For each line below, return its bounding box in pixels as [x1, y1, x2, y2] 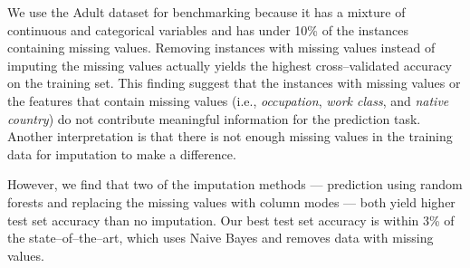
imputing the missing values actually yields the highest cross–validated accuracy [7, 55, 452, 74]
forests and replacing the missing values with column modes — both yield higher [7, 192, 456, 211]
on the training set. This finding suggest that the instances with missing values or [7, 73, 461, 92]
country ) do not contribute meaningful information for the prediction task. [7, 109, 421, 128]
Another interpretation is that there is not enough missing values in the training [7, 127, 453, 146]
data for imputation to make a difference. [7, 144, 236, 163]
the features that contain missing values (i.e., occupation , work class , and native [7, 91, 449, 110]
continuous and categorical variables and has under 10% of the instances [7, 20, 409, 39]
